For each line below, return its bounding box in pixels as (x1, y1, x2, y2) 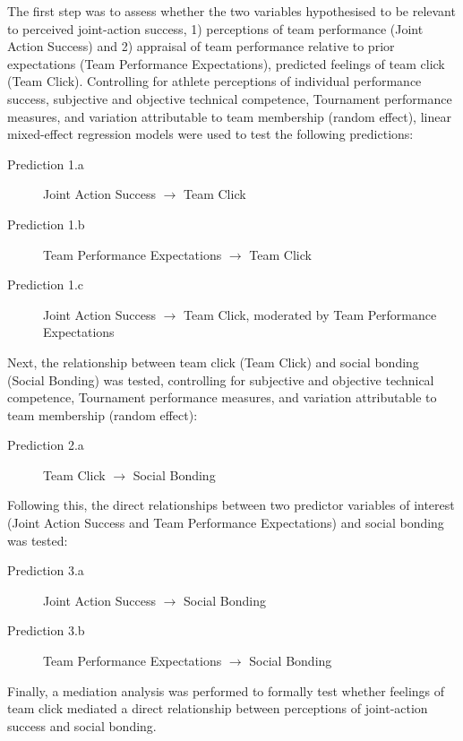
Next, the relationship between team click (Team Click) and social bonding (7, 352, 419, 371)
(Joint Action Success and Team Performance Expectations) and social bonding (7, 513, 444, 532)
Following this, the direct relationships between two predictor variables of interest (7, 495, 455, 514)
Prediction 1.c (7, 275, 84, 294)
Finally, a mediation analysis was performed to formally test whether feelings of (7, 681, 445, 700)
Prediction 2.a (7, 435, 84, 454)
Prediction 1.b (7, 214, 85, 233)
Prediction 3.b (7, 621, 85, 640)
